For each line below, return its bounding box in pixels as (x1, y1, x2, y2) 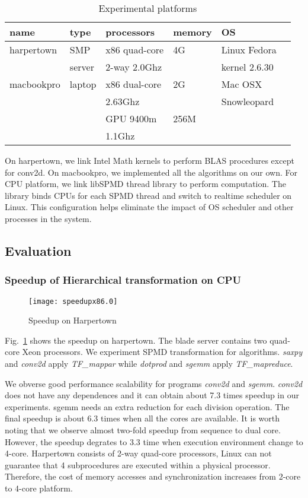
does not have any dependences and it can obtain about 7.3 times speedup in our (5, 389, 299, 401)
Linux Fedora (221, 43, 277, 56)
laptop (69, 77, 97, 91)
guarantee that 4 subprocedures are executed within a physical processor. (5, 458, 271, 471)
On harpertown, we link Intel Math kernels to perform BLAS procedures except (5, 154, 294, 166)
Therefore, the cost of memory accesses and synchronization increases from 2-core (5, 470, 301, 483)
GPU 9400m (105, 112, 157, 125)
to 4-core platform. (5, 481, 73, 494)
